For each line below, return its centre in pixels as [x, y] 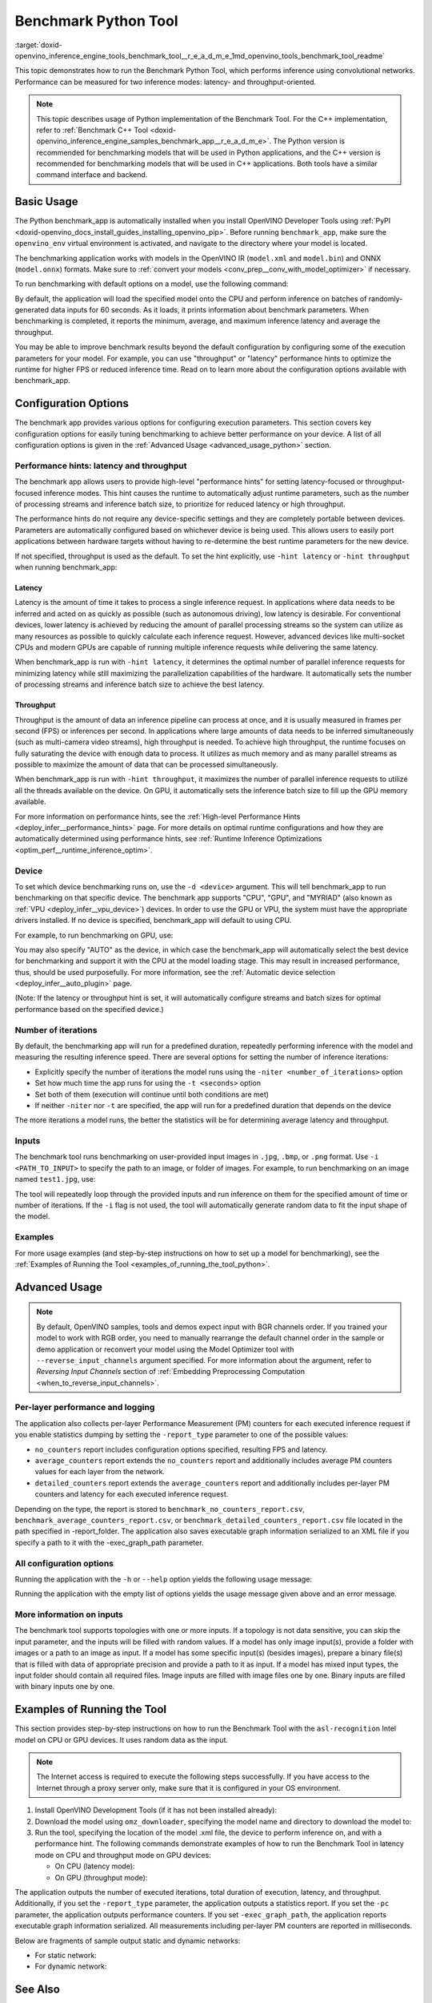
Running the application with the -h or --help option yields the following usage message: [163, 1579]
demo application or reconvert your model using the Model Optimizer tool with [165, 1349]
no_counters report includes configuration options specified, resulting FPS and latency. [181, 1449]
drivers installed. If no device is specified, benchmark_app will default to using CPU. [153, 921]
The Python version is [309, 141]
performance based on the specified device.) [89, 1009]
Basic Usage [46, 202]
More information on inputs [69, 1614]
